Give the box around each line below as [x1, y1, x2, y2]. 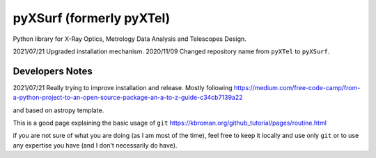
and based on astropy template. [13, 106, 104, 114]
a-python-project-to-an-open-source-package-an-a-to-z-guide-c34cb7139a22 [13, 94, 243, 102]
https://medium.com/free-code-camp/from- [233, 83, 361, 91]
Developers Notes [13, 65, 93, 77]
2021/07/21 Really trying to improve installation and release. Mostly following [13, 83, 233, 91]
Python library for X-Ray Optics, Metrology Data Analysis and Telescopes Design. [13, 35, 246, 43]
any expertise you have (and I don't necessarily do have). [13, 141, 178, 149]
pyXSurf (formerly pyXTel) [13, 10, 171, 26]
